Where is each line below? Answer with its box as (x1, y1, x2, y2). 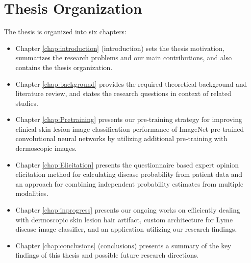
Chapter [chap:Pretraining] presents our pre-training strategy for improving (15, 114, 242, 124)
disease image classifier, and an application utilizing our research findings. (15, 224, 237, 234)
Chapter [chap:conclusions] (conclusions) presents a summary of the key (15, 240, 231, 250)
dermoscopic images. (15, 143, 77, 153)
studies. (15, 97, 38, 108)
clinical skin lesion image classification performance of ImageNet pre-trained (15, 123, 244, 134)
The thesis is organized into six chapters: (4, 26, 126, 37)
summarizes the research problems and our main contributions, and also (15, 52, 232, 63)
